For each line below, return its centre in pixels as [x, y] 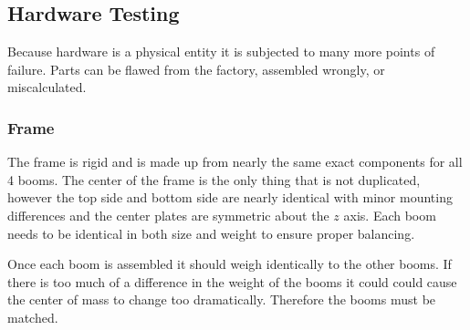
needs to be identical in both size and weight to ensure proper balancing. [211, 233]
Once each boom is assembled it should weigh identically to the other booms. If [230, 264]
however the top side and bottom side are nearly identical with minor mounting [230, 197]
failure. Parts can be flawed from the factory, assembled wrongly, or [196, 69]
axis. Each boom [390, 215]
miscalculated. [47, 87]
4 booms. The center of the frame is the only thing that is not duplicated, [214, 179]
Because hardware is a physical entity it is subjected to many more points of [221, 52]
